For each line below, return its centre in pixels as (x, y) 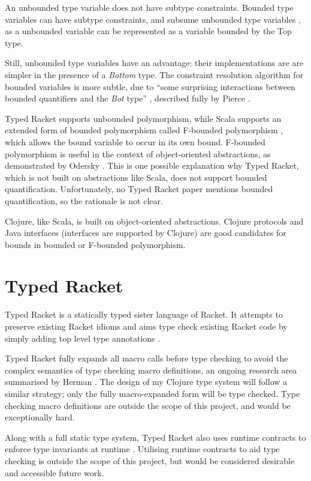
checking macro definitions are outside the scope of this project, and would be (148, 405)
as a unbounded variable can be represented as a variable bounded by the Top (148, 31)
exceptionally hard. (40, 417)
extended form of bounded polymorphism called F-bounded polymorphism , (144, 130)
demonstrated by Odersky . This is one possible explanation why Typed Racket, (152, 165)
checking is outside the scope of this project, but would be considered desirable (150, 460)
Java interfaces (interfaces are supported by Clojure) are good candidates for (146, 233)
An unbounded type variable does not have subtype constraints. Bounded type (149, 7)
